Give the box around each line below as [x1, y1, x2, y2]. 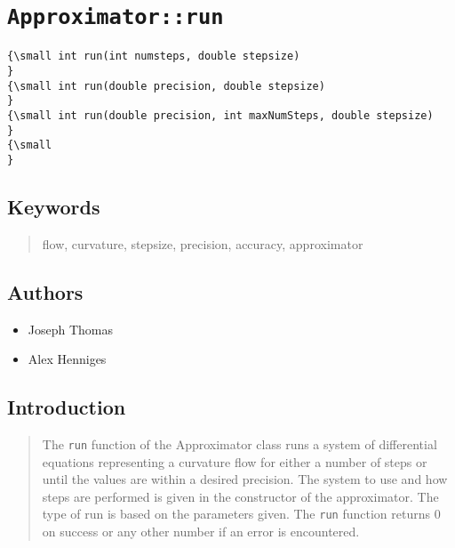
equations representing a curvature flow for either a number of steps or [42, 452, 427, 471]
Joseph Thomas [28, 319, 114, 338]
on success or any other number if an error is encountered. [42, 521, 360, 540]
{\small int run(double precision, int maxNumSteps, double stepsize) [7, 109, 434, 122]
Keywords [7, 192, 100, 220]
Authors [7, 278, 84, 305]
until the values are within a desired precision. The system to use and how [42, 470, 448, 488]
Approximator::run [7, 4, 224, 30]
